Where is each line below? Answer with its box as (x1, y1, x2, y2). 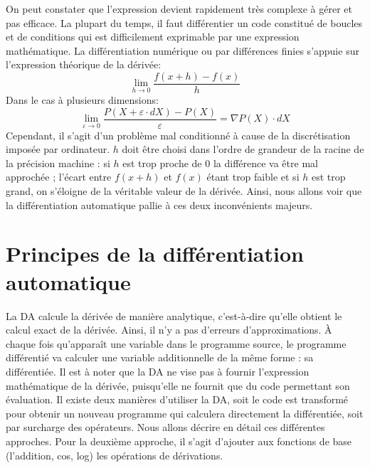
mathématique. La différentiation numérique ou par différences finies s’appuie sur (6, 43, 359, 58)
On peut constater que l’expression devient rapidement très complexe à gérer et (6, 1, 353, 16)
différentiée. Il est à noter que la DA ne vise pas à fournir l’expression (6, 363, 310, 378)
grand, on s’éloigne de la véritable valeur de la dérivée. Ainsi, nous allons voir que (6, 184, 362, 198)
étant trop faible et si (206, 169, 300, 184)
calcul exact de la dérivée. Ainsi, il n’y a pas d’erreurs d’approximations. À (6, 322, 332, 337)
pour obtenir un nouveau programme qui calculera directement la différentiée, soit (6, 405, 364, 420)
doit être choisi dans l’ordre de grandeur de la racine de (122, 142, 364, 156)
